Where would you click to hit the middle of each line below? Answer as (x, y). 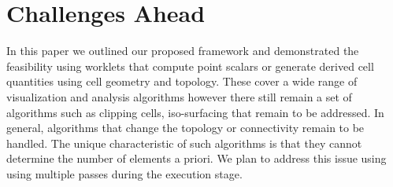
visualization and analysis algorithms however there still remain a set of (179, 96)
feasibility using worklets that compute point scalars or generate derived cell (190, 66)
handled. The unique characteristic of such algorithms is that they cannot (184, 143)
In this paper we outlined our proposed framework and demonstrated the (183, 51)
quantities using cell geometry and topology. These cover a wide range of (182, 81)
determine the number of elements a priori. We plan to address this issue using (196, 158)
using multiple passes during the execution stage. (124, 173)
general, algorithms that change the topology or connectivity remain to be (185, 128)
